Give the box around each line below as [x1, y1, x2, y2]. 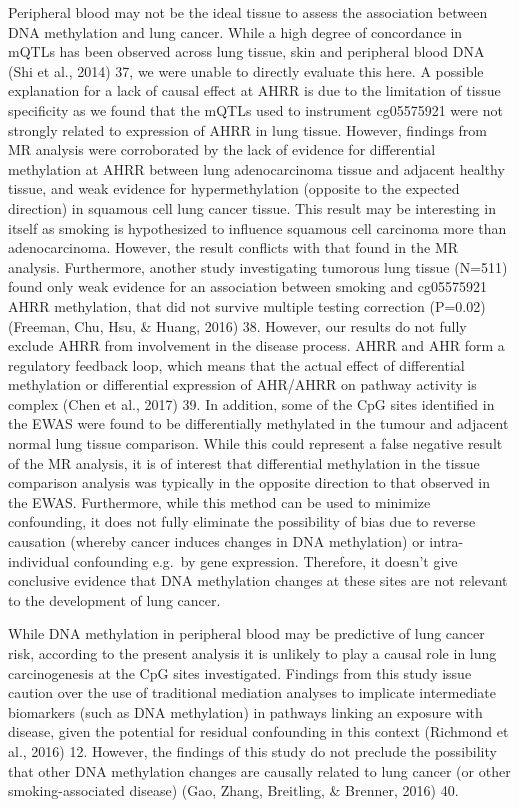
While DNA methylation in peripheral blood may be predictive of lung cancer [8, 623, 485, 644]
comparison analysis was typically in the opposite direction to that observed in [8, 472, 491, 493]
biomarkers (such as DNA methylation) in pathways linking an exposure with [8, 701, 483, 722]
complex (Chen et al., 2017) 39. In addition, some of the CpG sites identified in [8, 393, 495, 414]
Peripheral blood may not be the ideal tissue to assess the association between [8, 2, 488, 22]
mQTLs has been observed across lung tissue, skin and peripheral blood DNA [8, 41, 485, 62]
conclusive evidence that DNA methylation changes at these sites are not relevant [8, 570, 508, 591]
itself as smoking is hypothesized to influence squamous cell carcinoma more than [8, 217, 507, 238]
